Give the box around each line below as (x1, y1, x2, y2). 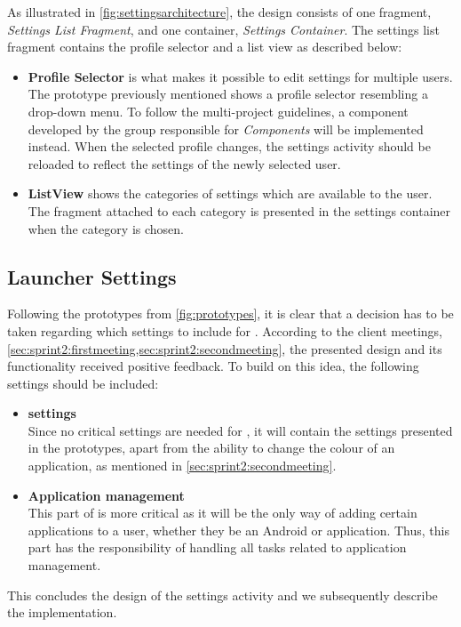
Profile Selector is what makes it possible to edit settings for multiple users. (28, 67, 453, 85)
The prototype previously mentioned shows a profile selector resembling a (28, 84, 428, 103)
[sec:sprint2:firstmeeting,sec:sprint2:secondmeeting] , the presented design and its (7, 339, 442, 358)
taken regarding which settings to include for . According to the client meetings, (7, 321, 442, 340)
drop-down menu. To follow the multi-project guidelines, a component (28, 101, 409, 120)
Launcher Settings (7, 262, 177, 290)
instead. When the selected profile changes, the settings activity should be (28, 137, 431, 156)
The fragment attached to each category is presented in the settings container (28, 201, 451, 220)
